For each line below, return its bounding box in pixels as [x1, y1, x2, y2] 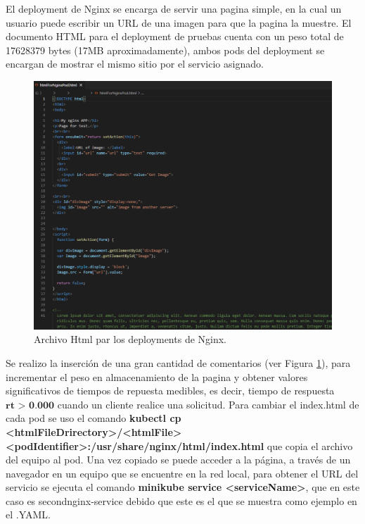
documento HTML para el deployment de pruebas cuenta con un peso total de [6, 29, 344, 44]
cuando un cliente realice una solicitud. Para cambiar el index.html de [57, 397, 359, 411]
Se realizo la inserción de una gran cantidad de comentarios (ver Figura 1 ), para [6, 355, 351, 370]
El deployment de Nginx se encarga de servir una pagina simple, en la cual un [6, 1, 342, 15]
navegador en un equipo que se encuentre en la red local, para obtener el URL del [6, 466, 359, 480]
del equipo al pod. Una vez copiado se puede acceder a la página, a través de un [6, 452, 351, 467]
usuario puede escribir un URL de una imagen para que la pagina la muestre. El [6, 15, 352, 30]
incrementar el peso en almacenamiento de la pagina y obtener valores [6, 369, 308, 384]
